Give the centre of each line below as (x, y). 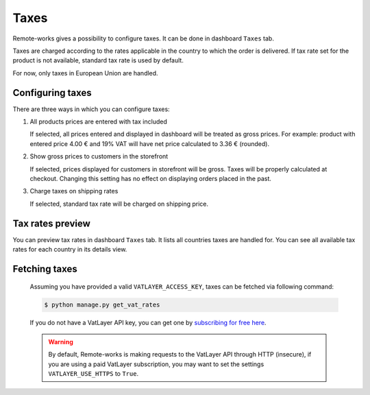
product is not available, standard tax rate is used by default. (98, 60)
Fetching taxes (45, 268)
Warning (61, 342)
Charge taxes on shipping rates (74, 191)
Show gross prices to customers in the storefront (99, 156)
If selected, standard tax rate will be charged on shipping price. (119, 204)
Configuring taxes (52, 93)
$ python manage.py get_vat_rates (102, 305)
